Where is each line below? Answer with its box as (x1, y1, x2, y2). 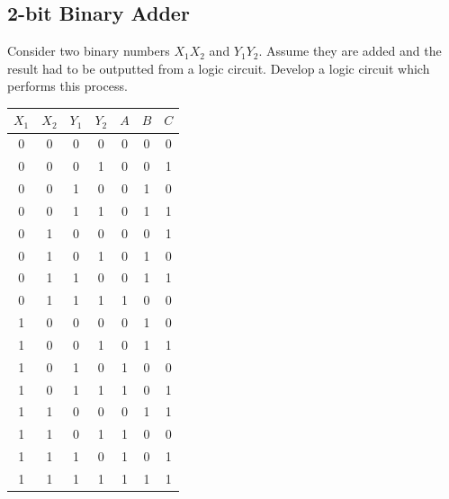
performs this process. (7, 76, 128, 95)
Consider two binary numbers (7, 41, 170, 60)
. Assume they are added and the (258, 41, 442, 60)
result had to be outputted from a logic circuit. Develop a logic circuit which (7, 58, 430, 77)
